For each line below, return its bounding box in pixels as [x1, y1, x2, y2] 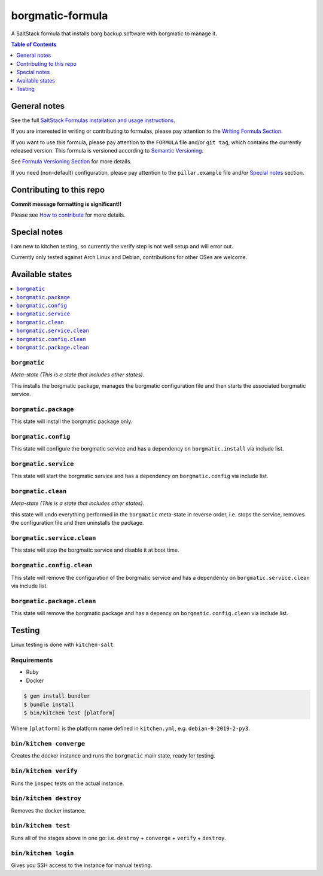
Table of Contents [11, 41, 57, 48]
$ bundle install [23, 701, 75, 708]
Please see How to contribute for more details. [11, 211, 126, 218]
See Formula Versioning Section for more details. [11, 158, 132, 165]
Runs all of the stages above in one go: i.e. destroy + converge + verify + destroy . [11, 834, 227, 841]
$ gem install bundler [23, 693, 90, 699]
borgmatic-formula [11, 9, 108, 22]
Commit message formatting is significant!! [11, 200, 122, 208]
